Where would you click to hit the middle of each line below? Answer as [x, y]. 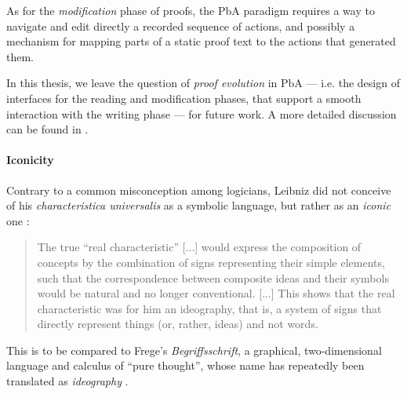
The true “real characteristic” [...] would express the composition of [199, 247]
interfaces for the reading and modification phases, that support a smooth [184, 98]
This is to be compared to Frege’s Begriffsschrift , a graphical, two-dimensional [194, 350]
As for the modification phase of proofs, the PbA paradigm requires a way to [191, 10]
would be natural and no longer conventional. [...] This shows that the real [216, 293]
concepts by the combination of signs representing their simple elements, [211, 262]
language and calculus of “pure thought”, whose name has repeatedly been [185, 365]
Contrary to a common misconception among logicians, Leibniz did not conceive [199, 190]
